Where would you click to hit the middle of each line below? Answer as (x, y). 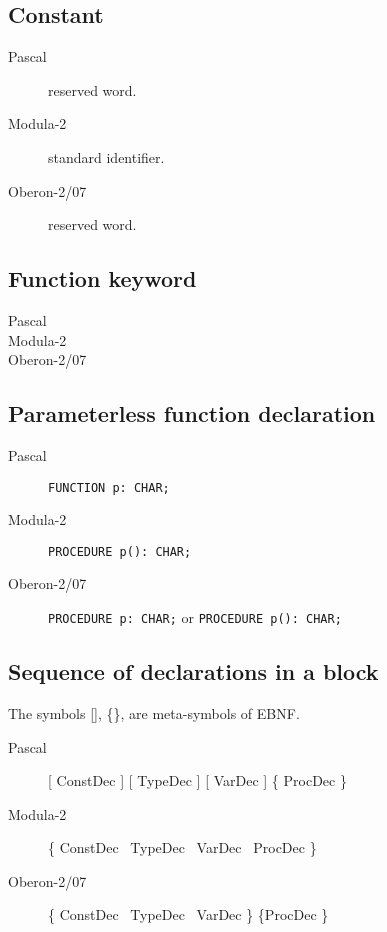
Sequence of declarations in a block (193, 671)
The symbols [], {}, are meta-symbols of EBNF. (154, 712)
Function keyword (102, 278)
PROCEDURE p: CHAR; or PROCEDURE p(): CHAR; (195, 617)
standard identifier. (106, 156)
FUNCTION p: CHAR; (109, 487)
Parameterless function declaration (192, 413)
